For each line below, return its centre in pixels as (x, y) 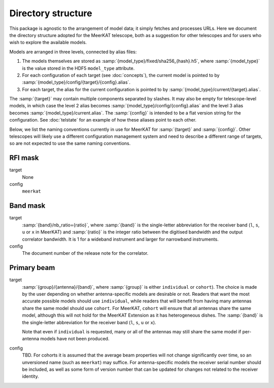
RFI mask (24, 158)
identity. (30, 376)
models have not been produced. (75, 339)
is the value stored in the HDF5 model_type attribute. (78, 68)
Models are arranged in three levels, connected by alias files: (73, 52)
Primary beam (32, 268)
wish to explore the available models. (48, 43)
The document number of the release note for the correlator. (85, 253)
